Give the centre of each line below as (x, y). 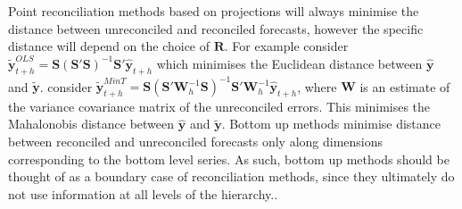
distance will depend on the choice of (109, 46)
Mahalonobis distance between (91, 124)
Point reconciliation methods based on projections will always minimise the (214, 11)
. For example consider (286, 46)
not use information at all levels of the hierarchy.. (143, 193)
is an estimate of (405, 86)
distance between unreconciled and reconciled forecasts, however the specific (216, 28)
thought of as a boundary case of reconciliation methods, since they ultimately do (231, 176)
